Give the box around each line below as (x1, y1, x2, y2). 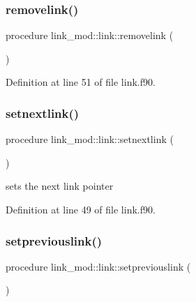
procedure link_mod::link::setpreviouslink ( (6, 259, 191, 273)
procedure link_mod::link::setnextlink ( (6, 132, 174, 146)
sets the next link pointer (6, 179, 114, 193)
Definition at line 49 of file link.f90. (6, 202, 156, 216)
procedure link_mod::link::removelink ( (6, 28, 174, 43)
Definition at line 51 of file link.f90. (6, 75, 156, 89)
